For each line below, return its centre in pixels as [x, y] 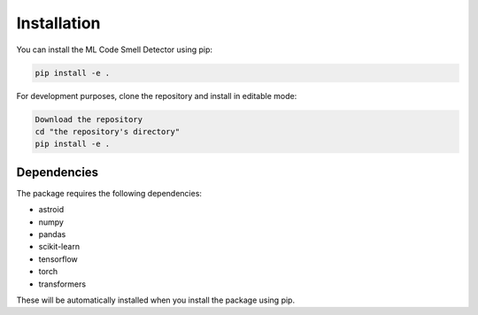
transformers [62, 284]
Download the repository [89, 119]
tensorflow [58, 259]
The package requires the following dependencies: [109, 193]
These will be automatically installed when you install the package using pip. [156, 300]
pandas [52, 234]
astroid [51, 210]
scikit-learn [59, 247]
